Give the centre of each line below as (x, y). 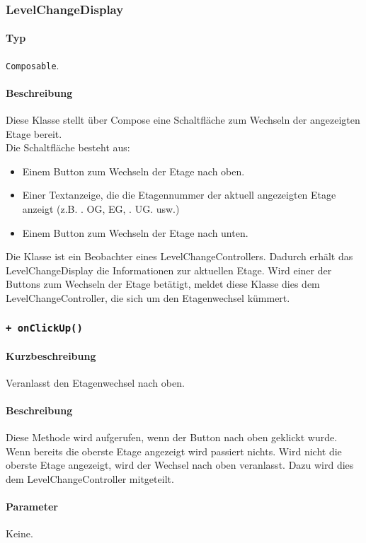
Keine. (19, 533)
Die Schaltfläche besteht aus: (68, 147)
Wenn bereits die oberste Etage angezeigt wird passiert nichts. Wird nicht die (174, 451)
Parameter (32, 507)
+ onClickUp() (44, 328)
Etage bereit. (34, 133)
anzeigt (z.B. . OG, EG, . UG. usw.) (101, 209)
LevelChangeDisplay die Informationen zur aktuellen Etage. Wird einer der (169, 270)
